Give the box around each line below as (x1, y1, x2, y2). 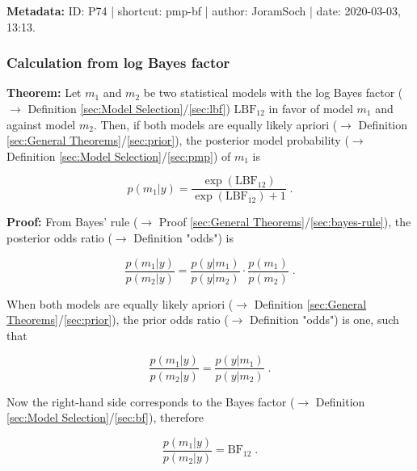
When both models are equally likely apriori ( (6, 295, 234, 312)
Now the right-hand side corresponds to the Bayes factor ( (6, 393, 295, 410)
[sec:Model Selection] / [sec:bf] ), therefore (6, 409, 204, 426)
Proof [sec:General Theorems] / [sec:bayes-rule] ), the (158, 213, 411, 230)
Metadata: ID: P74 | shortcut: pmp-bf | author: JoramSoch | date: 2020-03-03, (6, 2, 401, 19)
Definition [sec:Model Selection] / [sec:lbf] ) (27, 100, 230, 116)
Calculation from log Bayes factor (6, 53, 230, 73)
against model (6, 116, 76, 132)
